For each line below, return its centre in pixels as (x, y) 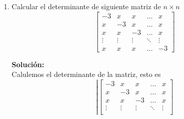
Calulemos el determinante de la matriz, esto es (86, 74)
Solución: (28, 64)
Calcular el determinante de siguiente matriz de (86, 6)
